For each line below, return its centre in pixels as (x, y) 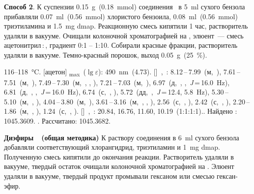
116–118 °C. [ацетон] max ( (45, 72)
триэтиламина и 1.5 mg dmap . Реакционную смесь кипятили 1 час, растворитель (126, 26)
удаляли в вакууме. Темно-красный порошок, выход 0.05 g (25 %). (106, 54)
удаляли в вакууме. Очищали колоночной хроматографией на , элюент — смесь (124, 35)
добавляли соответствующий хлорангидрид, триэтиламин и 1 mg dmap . (112, 147)
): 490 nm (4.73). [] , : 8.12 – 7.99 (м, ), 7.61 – (169, 71)
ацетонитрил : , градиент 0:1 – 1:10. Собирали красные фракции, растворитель (121, 45)
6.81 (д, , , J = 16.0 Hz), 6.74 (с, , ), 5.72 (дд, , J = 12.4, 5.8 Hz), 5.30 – (116, 92)
